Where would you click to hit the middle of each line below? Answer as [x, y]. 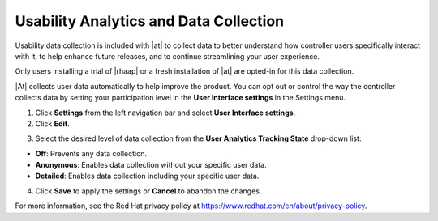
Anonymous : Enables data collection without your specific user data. [151, 165]
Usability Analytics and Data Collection [150, 21]
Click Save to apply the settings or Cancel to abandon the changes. [148, 191]
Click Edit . [52, 123]
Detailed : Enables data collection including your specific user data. [147, 176]
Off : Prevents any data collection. [91, 153]
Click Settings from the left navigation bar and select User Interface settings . [165, 113]
